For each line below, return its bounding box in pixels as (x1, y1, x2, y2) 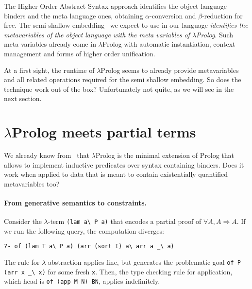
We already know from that (4, 150, 89, 160)
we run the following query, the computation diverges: (4, 225, 164, 236)
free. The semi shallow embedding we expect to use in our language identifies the (4, 20, 248, 30)
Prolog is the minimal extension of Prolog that (95, 150, 235, 160)
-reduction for (202, 10, 243, 20)
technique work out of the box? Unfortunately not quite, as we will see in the (4, 84, 234, 94)
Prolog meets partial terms (12, 122, 196, 142)
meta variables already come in (4, 39, 96, 49)
